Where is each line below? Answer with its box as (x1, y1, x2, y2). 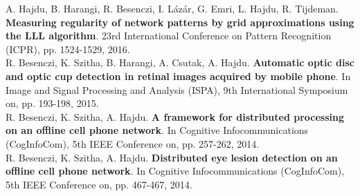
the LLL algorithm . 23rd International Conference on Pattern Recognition (6, 28, 332, 43)
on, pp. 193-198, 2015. (6, 96, 99, 110)
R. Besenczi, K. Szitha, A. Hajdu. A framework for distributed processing (6, 109, 344, 124)
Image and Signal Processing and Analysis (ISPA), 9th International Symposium (6, 82, 348, 97)
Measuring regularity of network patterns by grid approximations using (6, 14, 354, 29)
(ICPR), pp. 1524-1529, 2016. (6, 41, 130, 56)
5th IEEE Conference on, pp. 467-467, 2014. (6, 177, 192, 191)
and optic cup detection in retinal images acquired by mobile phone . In (6, 68, 351, 83)
